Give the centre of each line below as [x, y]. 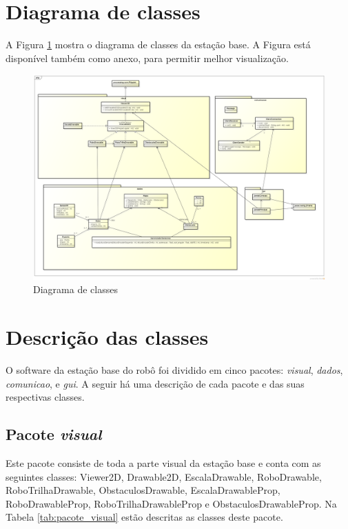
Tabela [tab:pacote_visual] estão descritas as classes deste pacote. [144, 517]
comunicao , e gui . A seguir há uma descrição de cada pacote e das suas [155, 383]
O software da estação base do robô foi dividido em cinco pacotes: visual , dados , [174, 369]
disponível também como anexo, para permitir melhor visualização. [147, 58]
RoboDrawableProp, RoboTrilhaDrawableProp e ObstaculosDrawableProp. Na [171, 503]
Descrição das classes [107, 336]
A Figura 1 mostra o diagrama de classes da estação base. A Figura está [158, 44]
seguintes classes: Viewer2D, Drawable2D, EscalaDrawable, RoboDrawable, [164, 476]
